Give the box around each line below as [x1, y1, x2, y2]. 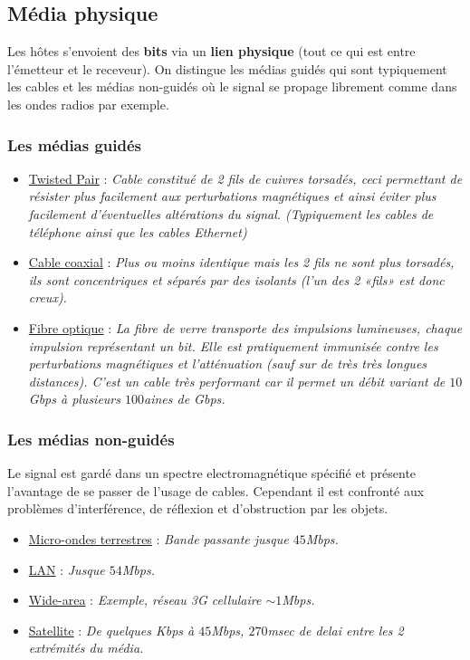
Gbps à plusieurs [28, 389, 121, 408]
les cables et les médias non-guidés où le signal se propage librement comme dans [7, 77, 457, 96]
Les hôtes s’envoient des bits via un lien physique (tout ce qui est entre [7, 42, 416, 61]
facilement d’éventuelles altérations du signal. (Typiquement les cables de [28, 204, 434, 223]
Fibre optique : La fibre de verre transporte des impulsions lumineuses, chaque [28, 318, 463, 337]
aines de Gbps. [144, 389, 225, 408]
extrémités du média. [28, 638, 144, 657]
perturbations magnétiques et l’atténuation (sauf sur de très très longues [28, 354, 427, 373]
